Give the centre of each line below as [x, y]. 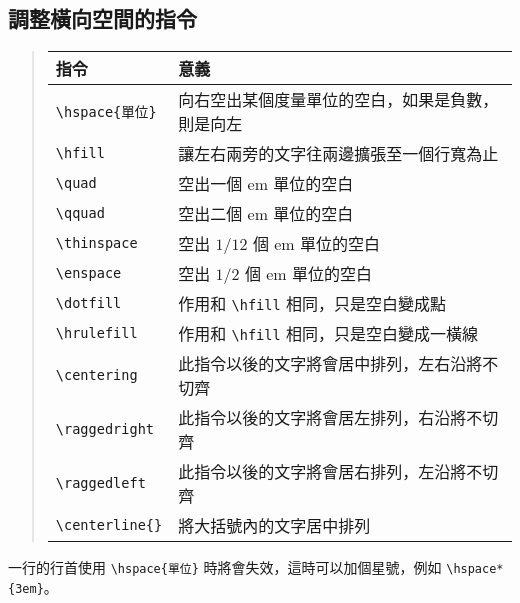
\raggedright [105, 429]
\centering [96, 375]
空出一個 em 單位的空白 [266, 184]
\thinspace [96, 243]
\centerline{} [109, 525]
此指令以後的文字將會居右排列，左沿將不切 [338, 472]
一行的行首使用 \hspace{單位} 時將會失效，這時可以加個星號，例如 [225, 567]
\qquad [80, 213]
